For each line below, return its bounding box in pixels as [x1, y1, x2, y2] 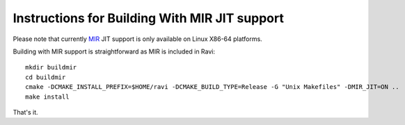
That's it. [13, 108, 38, 116]
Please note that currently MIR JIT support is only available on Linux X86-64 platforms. [13, 35, 262, 43]
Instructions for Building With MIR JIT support [13, 10, 285, 26]
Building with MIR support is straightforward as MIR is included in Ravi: [13, 47, 216, 56]
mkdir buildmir [25, 63, 77, 72]
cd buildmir [25, 73, 66, 81]
